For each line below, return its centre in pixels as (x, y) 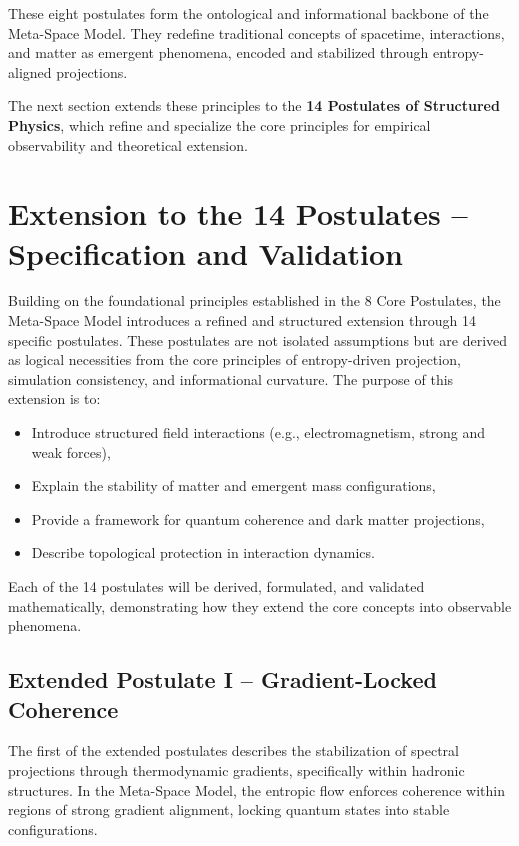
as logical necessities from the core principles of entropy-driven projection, (234, 359)
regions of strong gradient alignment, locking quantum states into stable (229, 809)
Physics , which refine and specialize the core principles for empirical (219, 124)
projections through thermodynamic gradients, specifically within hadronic (236, 769)
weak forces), (71, 451)
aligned (30, 71)
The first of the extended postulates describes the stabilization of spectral (233, 750)
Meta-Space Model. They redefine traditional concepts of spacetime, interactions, (256, 32)
